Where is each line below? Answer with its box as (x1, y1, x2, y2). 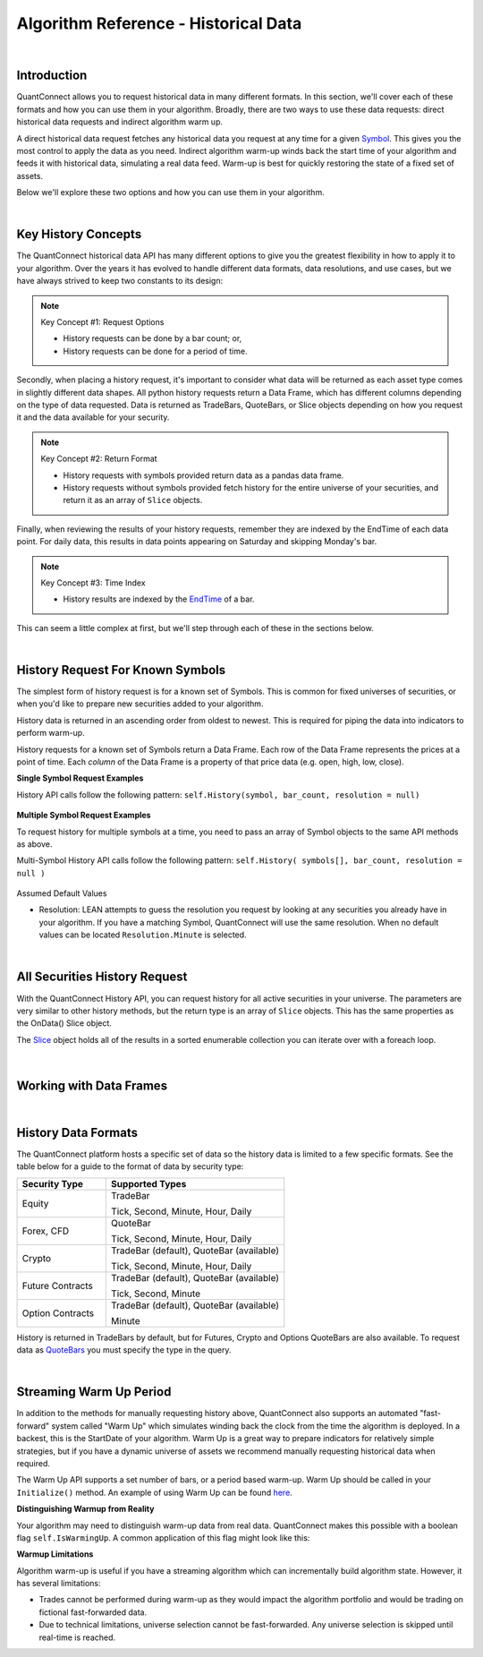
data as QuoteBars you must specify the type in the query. (16, 1345, 232, 1355)
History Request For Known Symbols (16, 662, 226, 678)
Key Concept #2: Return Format (40, 453, 157, 465)
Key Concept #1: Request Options (40, 317, 165, 328)
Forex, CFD (21, 1225, 70, 1237)
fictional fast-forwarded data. (38, 1607, 148, 1618)
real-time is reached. (38, 1632, 116, 1643)
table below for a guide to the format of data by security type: (16, 1161, 244, 1172)
